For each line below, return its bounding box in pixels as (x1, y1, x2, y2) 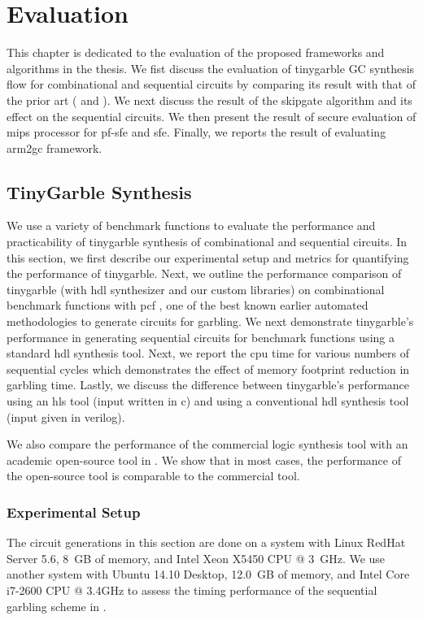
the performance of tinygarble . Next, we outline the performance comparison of (7, 265, 402, 282)
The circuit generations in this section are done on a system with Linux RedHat (7, 534, 406, 551)
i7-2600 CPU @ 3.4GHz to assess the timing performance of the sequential (7, 581, 377, 598)
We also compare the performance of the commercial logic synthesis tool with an (7, 436, 408, 453)
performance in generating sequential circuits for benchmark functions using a (7, 328, 395, 345)
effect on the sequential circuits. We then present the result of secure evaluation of (7, 107, 416, 124)
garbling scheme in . (7, 597, 107, 614)
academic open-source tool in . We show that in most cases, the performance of (7, 451, 402, 468)
